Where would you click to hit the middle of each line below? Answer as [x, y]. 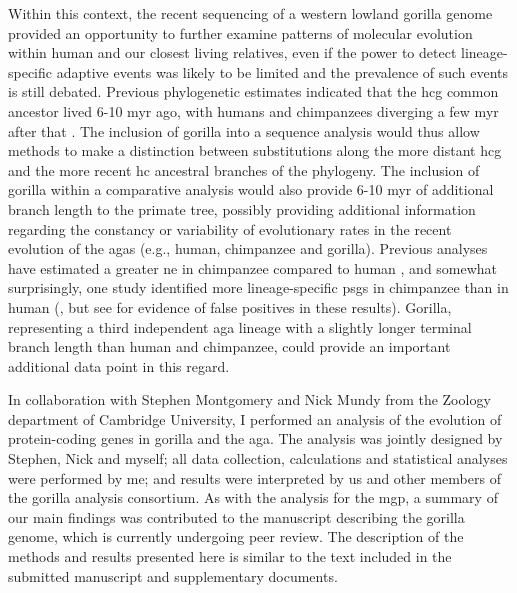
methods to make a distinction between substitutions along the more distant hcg [255, 150]
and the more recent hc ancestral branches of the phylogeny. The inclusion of [244, 169]
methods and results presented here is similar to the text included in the [230, 556]
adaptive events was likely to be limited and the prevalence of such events [282, 71]
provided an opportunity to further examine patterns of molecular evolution [240, 32]
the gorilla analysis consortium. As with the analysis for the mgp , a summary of [253, 497]
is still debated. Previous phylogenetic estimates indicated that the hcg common [253, 91]
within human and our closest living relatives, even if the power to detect [232, 52]
